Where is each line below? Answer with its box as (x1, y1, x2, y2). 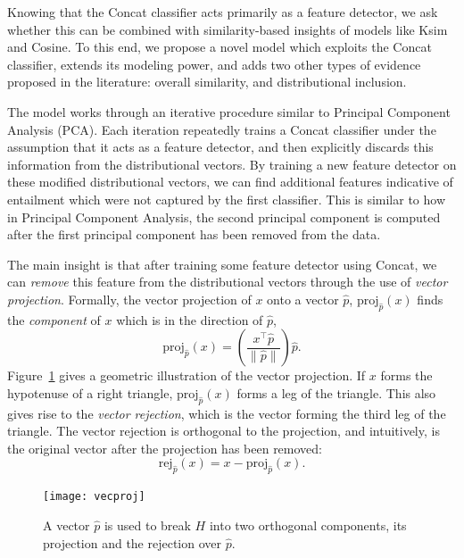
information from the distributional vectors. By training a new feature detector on (7, 154, 457, 173)
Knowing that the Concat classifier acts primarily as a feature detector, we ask (7, 3, 438, 21)
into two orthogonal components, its (209, 515, 407, 534)
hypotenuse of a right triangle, (7, 383, 173, 402)
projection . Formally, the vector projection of (7, 289, 252, 308)
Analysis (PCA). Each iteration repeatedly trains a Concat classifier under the (7, 120, 436, 138)
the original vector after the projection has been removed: (7, 438, 322, 457)
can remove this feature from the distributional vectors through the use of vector (7, 272, 448, 291)
